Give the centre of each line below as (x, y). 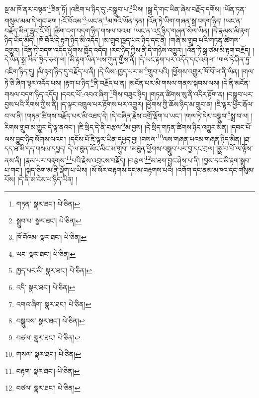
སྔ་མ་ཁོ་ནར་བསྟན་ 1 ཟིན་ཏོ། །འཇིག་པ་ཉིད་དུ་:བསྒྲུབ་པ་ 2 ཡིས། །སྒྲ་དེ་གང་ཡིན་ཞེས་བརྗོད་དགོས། (113, 8)
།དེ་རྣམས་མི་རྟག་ (231, 30)
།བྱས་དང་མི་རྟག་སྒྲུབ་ (226, 160)
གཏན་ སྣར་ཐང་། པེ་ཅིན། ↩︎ (48, 203)
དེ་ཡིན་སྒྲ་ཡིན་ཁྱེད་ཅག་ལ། (35, 59)
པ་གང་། (13, 169)
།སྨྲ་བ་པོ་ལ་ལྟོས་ (235, 148)
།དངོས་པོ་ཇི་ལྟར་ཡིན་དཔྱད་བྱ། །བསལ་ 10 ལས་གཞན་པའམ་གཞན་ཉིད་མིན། (155, 138)
